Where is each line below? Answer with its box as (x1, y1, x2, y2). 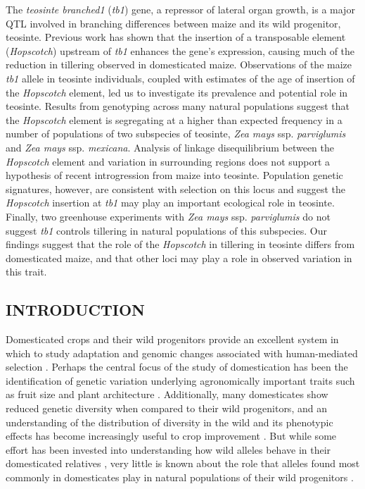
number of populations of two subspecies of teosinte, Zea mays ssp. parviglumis (6, 126, 346, 141)
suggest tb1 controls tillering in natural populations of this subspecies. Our (6, 223, 327, 237)
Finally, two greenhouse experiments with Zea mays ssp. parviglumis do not (6, 209, 331, 223)
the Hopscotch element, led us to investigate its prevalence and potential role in (6, 85, 348, 99)
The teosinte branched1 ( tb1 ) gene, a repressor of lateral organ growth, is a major (6, 2, 355, 16)
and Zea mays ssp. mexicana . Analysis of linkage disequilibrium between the (6, 140, 335, 154)
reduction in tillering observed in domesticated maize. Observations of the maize (6, 57, 352, 72)
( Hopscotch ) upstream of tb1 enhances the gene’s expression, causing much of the (6, 43, 355, 58)
